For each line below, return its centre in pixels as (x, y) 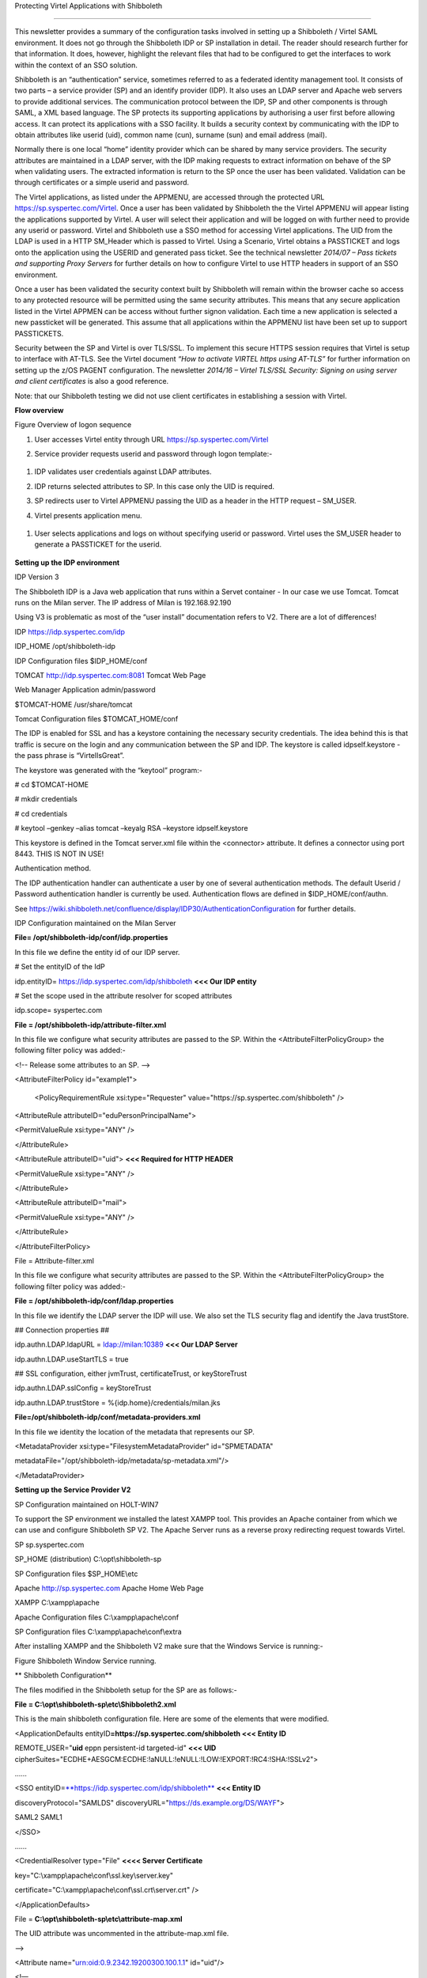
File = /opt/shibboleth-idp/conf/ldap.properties (94, 1301)
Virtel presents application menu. (88, 515)
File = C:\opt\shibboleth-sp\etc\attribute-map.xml (98, 1919)
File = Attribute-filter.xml (55, 1260)
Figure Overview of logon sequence (73, 425)
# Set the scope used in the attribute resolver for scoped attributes (123, 995)
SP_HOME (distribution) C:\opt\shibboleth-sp (88, 1559)
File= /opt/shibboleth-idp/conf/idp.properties (91, 938)
